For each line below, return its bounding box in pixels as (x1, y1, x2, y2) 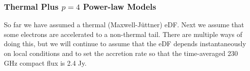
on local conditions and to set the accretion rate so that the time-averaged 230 (4, 48, 238, 58)
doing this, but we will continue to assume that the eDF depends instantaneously (4, 38, 246, 49)
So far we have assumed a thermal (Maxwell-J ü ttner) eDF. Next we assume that (4, 19, 244, 30)
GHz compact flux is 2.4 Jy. (4, 57, 87, 68)
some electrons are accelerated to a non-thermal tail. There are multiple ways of (4, 29, 242, 39)
